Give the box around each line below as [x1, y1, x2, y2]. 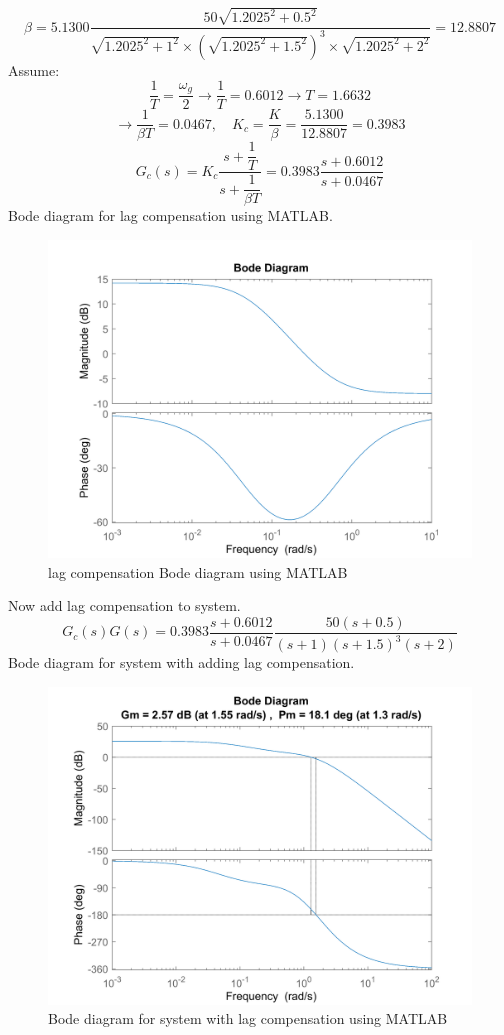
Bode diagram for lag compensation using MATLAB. [8, 205, 333, 226]
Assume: [8, 59, 60, 80]
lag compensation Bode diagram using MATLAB [48, 561, 348, 582]
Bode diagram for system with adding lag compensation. [8, 652, 355, 673]
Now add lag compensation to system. [8, 595, 241, 616]
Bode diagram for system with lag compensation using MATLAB [48, 1008, 448, 1029]
